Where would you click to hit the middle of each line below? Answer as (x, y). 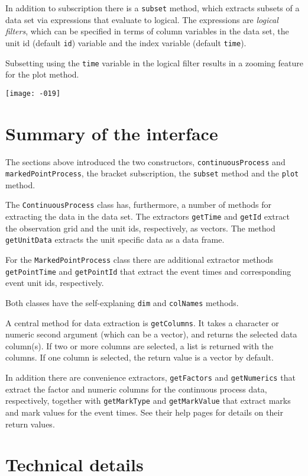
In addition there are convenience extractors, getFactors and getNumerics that (150, 377)
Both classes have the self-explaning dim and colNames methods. (122, 302)
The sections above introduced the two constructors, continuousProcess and (145, 161)
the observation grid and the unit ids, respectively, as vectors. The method (140, 228)
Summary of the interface (112, 133)
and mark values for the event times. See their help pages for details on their (144, 412)
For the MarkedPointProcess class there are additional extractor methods (140, 259)
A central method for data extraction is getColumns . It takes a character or (142, 322)
